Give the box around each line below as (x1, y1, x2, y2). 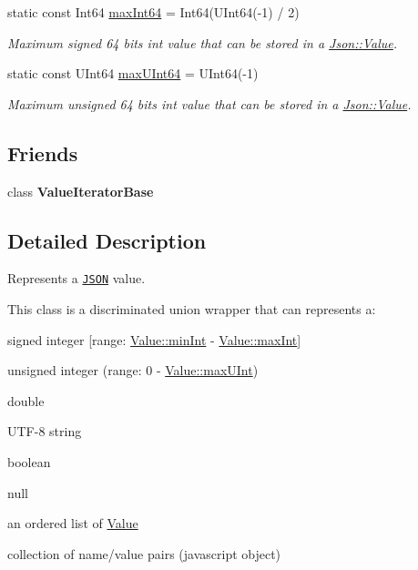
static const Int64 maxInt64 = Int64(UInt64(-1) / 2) (7, 3, 300, 21)
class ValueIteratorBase (7, 181, 154, 200)
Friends (7, 138, 78, 167)
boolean (7, 453, 51, 471)
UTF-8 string (7, 422, 82, 441)
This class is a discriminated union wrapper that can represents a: (7, 300, 376, 319)
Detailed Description (7, 226, 207, 254)
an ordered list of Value (7, 514, 138, 533)
